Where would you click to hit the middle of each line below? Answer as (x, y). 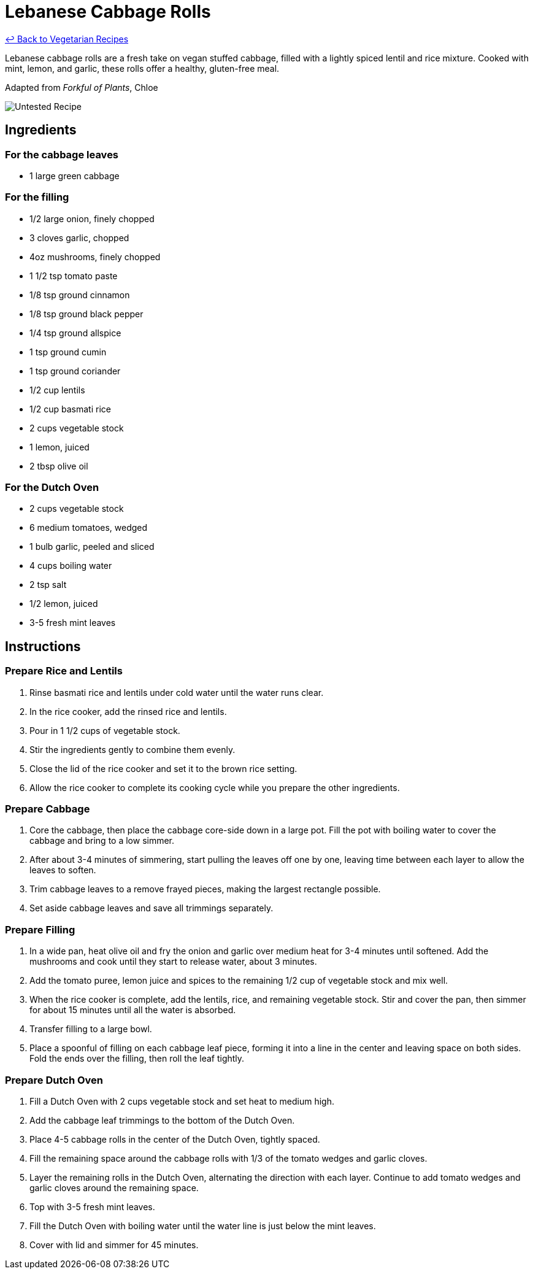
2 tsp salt (48, 585)
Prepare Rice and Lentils (64, 671)
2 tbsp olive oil (59, 466)
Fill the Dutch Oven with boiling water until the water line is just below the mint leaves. (203, 1226)
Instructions (43, 646)
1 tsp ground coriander (75, 371)
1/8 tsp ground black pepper (86, 314)
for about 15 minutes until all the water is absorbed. (133, 1010)
